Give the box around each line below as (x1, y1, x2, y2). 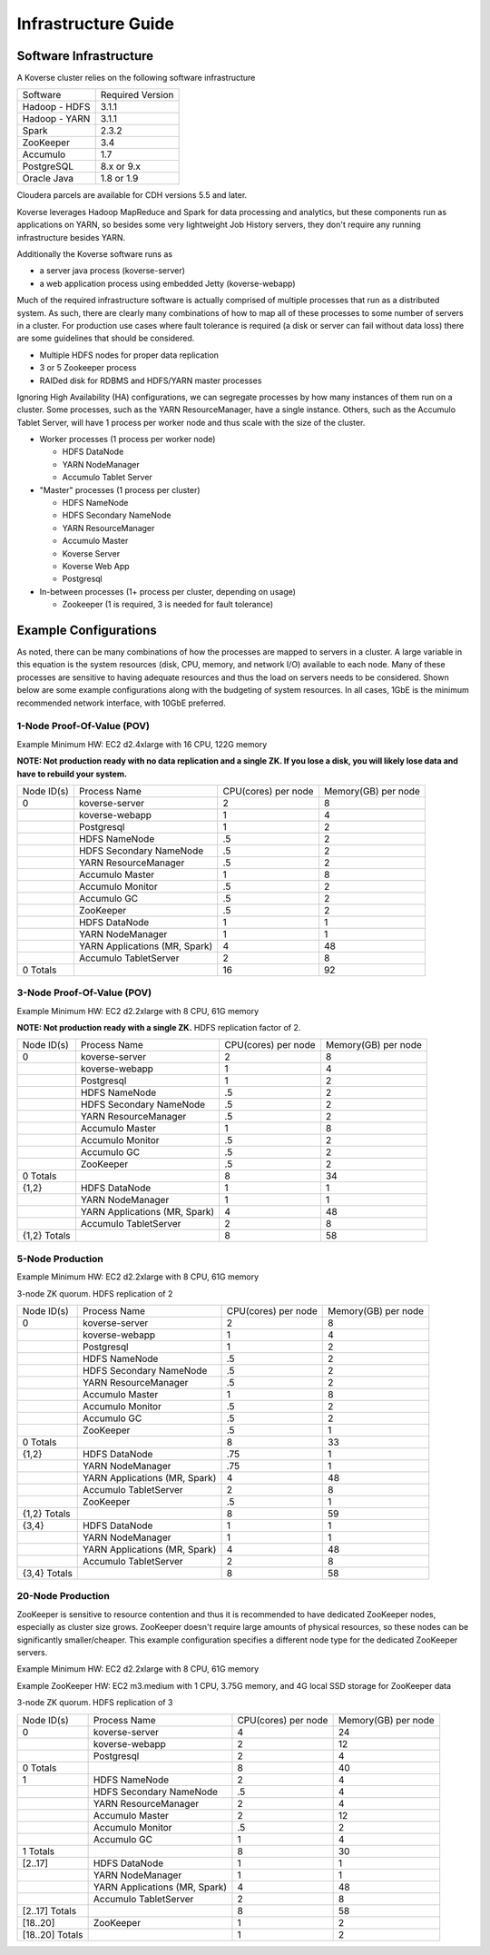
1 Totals (22, 1844, 55, 1857)
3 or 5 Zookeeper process (39, 362, 137, 373)
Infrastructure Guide (16, 14, 175, 34)
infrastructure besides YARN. (16, 232, 126, 242)
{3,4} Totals (22, 1567, 73, 1580)
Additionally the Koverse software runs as (16, 249, 172, 260)
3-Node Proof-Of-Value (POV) (16, 986, 152, 999)
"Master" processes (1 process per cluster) (39, 484, 201, 495)
